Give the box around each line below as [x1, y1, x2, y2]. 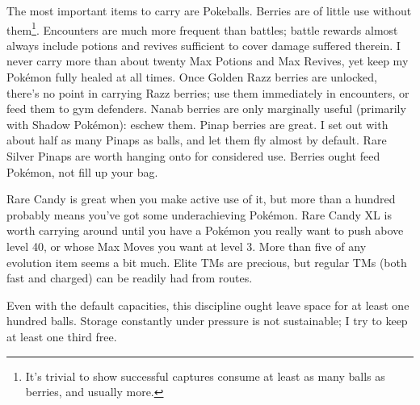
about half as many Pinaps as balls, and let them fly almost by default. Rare [6, 132, 387, 148]
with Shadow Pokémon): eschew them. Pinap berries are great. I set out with [6, 115, 388, 132]
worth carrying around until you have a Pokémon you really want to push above [6, 222, 404, 239]
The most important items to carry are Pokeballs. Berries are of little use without [6, 2, 412, 19]
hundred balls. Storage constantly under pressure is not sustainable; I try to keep [6, 312, 408, 329]
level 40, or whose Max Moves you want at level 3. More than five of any [6, 237, 367, 254]
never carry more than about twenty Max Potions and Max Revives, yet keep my [6, 52, 409, 69]
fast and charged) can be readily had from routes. [6, 269, 253, 286]
